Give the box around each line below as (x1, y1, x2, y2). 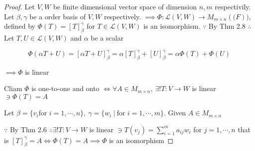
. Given (164, 107, 186, 118)
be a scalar (90, 32, 124, 43)
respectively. (104, 11, 141, 21)
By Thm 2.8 (208, 21, 246, 31)
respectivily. (215, 1, 251, 11)
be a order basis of (29, 11, 86, 21)
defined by (4, 21, 36, 31)
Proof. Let (4, 1, 35, 11)
